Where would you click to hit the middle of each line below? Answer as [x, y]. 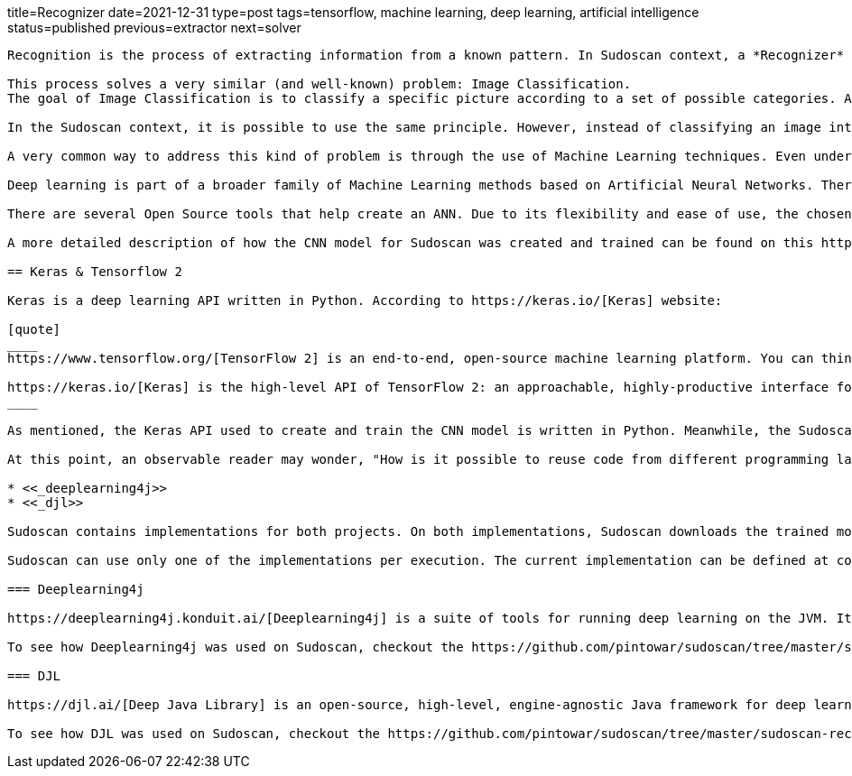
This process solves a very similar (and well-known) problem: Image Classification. [319, 84]
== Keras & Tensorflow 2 [95, 272]
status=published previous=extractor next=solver [154, 28]
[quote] [34, 329]
